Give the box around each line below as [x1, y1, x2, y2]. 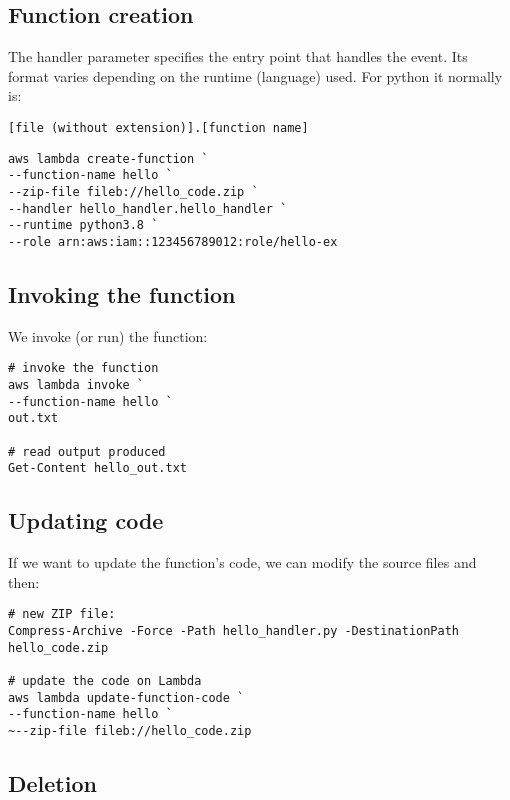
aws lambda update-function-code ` [8, 690, 245, 705]
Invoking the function [8, 278, 236, 309]
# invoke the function [8, 361, 159, 376]
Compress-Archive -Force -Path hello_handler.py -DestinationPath [8, 624, 460, 639]
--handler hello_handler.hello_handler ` [8, 201, 288, 216]
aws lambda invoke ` [8, 378, 145, 393]
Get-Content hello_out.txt [8, 461, 187, 476]
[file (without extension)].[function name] [8, 120, 309, 135]
